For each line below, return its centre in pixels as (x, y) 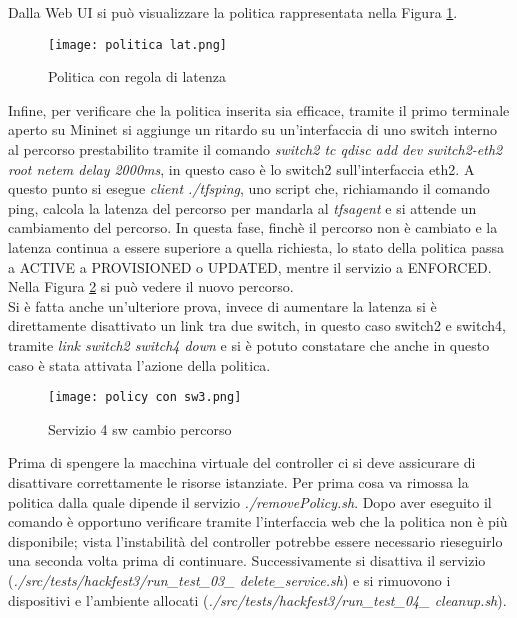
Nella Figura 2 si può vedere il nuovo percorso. (151, 286)
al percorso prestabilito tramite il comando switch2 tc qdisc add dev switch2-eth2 (255, 149)
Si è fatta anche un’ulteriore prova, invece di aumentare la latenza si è (222, 305)
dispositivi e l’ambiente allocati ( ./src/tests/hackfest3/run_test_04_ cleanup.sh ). (257, 599)
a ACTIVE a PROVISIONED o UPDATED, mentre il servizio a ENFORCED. (250, 266)
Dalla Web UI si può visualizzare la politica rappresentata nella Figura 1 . (233, 12)
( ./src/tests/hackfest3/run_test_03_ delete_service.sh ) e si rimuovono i (229, 579)
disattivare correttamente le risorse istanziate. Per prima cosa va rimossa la (238, 482)
